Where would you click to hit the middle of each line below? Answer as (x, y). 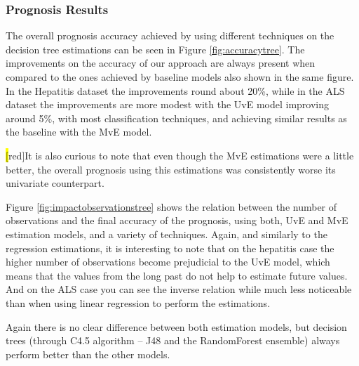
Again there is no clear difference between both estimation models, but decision (176, 326)
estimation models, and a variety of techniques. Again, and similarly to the (167, 234)
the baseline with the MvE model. (79, 132)
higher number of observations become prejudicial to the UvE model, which (168, 262)
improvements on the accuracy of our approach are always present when (161, 63)
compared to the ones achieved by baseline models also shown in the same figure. (180, 77)
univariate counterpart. (55, 183)
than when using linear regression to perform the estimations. (138, 302)
